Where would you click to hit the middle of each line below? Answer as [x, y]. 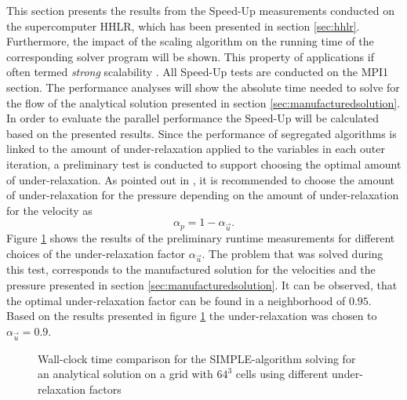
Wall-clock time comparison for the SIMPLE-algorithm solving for [197, 358]
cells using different [282, 374]
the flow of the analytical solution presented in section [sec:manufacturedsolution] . [203, 102]
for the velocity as [49, 210]
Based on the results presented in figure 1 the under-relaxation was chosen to [192, 316]
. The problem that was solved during [293, 253]
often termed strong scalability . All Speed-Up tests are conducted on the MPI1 [198, 72]
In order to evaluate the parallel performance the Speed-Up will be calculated [193, 118]
